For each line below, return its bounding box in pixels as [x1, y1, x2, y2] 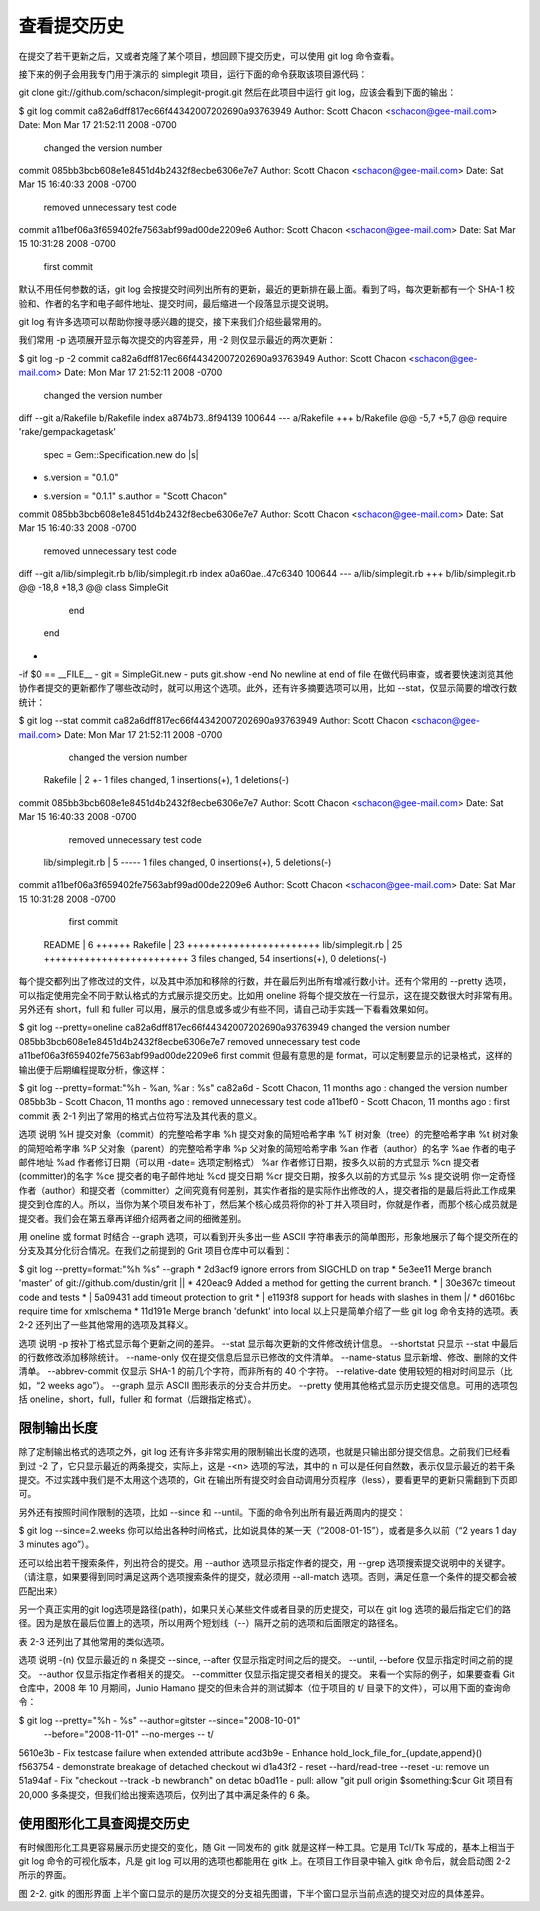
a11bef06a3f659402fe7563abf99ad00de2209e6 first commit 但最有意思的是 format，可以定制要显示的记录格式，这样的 [18, 1050, 513, 1062]
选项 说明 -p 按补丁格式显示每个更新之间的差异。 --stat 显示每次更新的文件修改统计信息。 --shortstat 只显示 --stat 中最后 [18, 1337, 519, 1349]
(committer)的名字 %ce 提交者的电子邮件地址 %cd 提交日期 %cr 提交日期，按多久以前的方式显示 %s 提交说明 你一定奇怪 [18, 1170, 516, 1182]
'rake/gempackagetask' [18, 426, 117, 438]
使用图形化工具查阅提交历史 [18, 1815, 190, 1832]
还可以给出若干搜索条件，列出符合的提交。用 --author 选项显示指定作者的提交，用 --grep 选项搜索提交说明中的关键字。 [18, 1556, 511, 1569]
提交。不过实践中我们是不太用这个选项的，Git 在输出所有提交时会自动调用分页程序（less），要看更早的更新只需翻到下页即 [18, 1473, 518, 1485]
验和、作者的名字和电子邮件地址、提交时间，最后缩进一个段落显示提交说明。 [18, 297, 334, 309]
